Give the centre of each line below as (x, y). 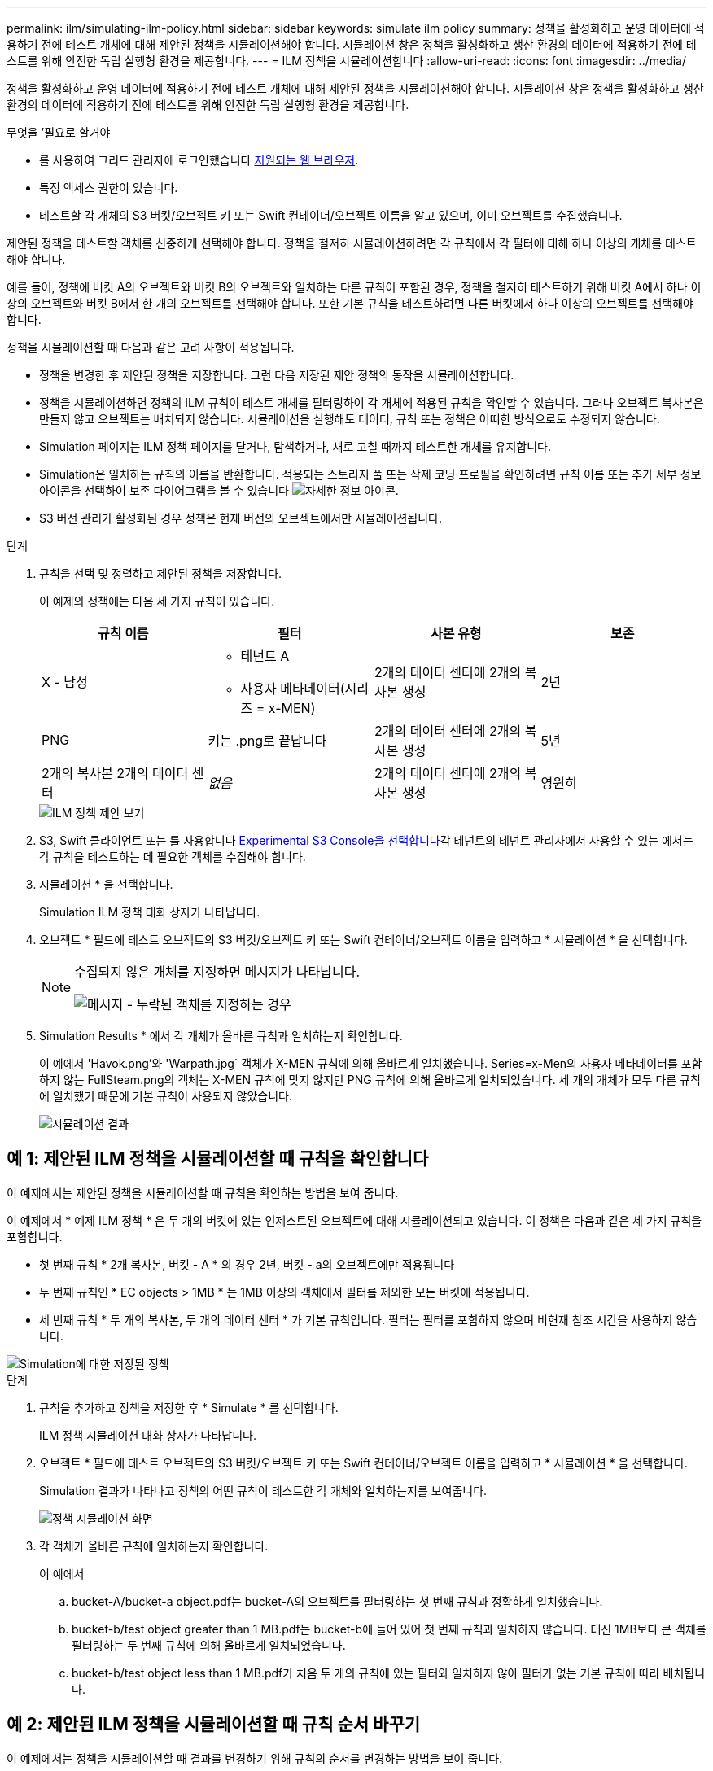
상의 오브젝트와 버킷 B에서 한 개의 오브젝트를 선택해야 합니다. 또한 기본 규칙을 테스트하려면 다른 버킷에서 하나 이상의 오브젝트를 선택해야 (350, 303)
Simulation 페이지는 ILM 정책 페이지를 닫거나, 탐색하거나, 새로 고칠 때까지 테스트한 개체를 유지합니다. (295, 446)
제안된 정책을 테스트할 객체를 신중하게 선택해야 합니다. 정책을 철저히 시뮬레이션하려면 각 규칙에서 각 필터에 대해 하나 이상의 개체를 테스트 (352, 243)
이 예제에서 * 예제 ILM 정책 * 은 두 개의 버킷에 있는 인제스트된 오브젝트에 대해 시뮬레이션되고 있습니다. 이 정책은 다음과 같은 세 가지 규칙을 (354, 1220)
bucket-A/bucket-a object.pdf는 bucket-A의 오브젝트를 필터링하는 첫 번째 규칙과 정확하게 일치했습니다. (337, 1601)
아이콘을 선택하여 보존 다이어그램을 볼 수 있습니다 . (219, 490)
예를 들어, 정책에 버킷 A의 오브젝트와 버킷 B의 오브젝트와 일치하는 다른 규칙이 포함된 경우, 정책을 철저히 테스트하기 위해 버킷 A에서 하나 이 (354, 287)
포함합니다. (35, 1236)
